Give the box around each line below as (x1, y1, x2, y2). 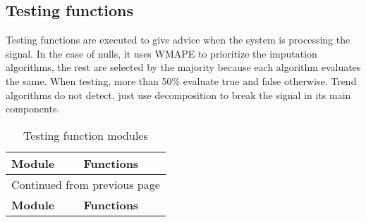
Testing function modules (23, 126, 148, 143)
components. (6, 101, 60, 116)
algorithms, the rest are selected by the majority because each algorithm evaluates (6, 60, 361, 74)
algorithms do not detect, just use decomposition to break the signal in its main (6, 87, 351, 102)
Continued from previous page (11, 176, 160, 192)
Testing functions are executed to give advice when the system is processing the (6, 32, 350, 47)
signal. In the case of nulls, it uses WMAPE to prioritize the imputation (6, 46, 317, 60)
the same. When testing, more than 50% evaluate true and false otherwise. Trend (6, 73, 357, 88)
